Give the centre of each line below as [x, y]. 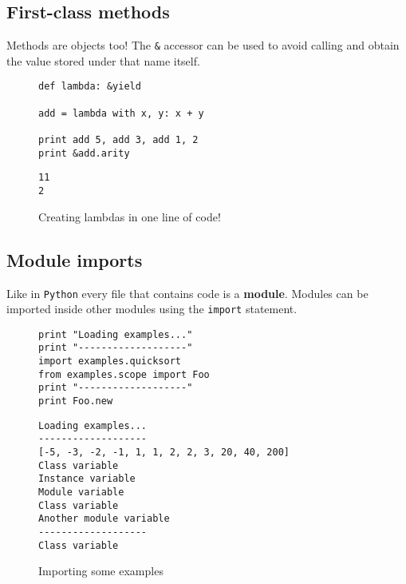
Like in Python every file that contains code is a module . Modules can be [187, 293]
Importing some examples [101, 571]
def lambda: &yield [90, 87]
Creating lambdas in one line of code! [130, 216]
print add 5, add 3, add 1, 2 [118, 140]
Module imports [75, 259]
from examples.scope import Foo [124, 374]
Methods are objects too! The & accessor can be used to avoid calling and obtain [203, 45]
